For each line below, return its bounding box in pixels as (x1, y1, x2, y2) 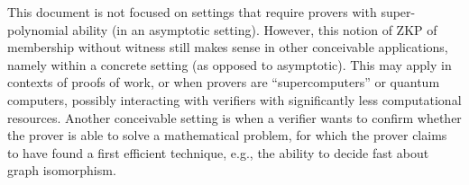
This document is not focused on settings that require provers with (7, 3, 377, 21)
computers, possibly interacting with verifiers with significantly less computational (7, 90, 462, 109)
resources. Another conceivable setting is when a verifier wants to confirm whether (7, 108, 462, 127)
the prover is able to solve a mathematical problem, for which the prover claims (7, 126, 447, 145)
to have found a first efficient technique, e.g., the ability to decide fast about (7, 143, 429, 162)
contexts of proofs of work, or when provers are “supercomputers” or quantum (7, 73, 440, 92)
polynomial (7, 20, 69, 39)
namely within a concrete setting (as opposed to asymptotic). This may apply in (7, 55, 452, 74)
